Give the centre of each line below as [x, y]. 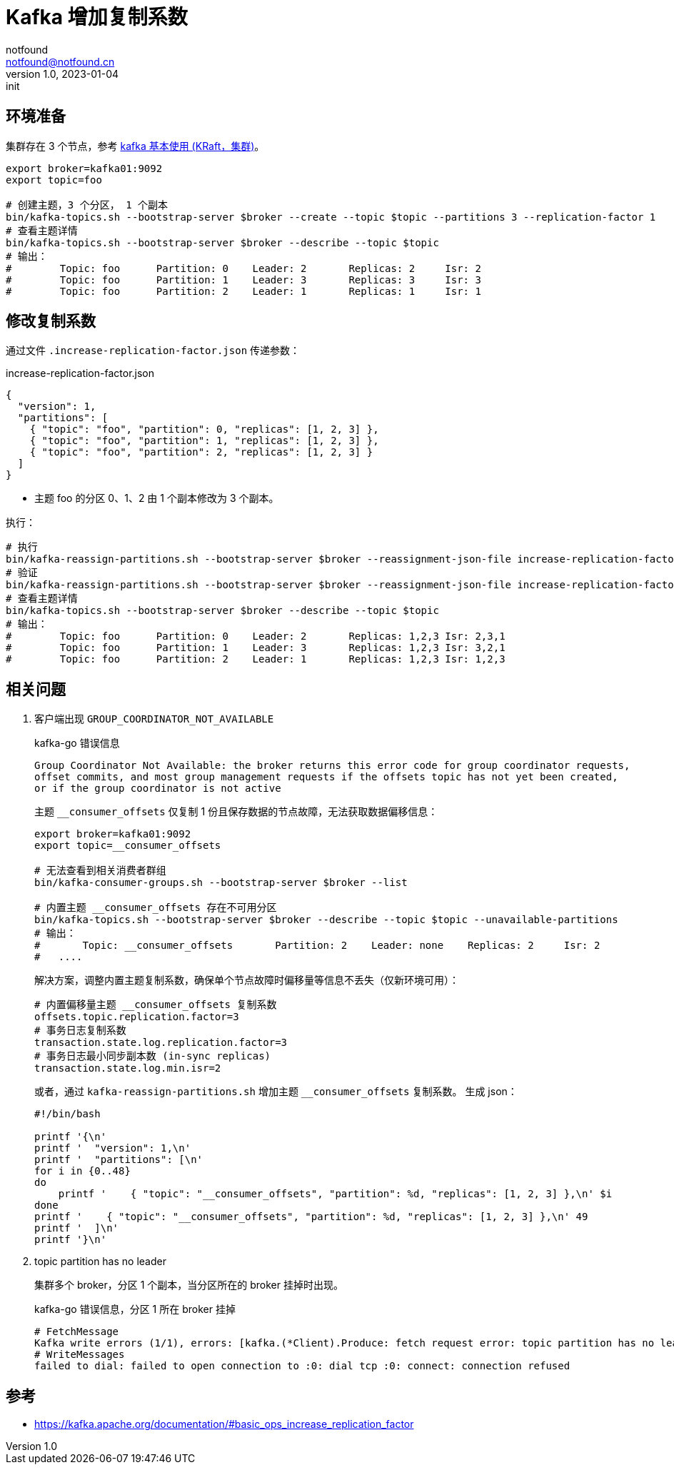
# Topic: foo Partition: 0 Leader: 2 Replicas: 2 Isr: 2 [243, 268]
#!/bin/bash [67, 1114]
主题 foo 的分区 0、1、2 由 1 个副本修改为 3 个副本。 [157, 498]
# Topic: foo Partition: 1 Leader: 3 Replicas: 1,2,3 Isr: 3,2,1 [256, 648]
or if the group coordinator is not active [158, 789]
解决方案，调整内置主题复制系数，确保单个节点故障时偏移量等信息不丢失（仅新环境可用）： [247, 980]
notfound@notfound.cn [60, 61]
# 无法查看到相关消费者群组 [100, 871]
